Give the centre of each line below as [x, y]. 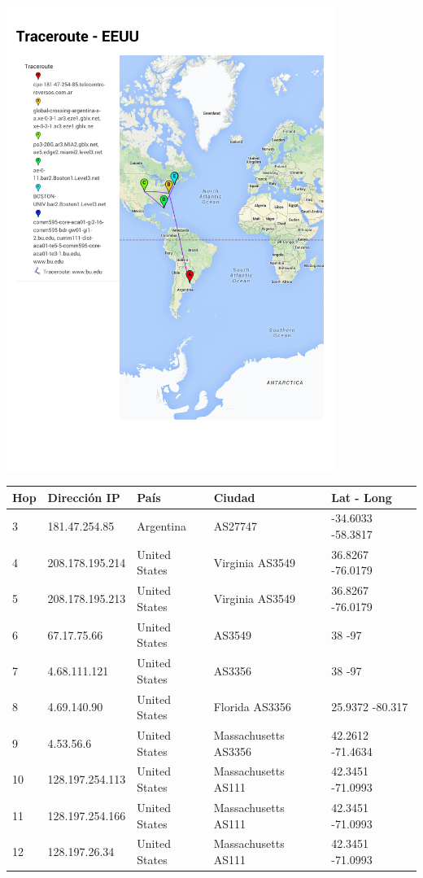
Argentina [162, 526]
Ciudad [234, 497]
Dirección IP [84, 497]
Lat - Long [362, 497]
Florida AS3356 [252, 707]
